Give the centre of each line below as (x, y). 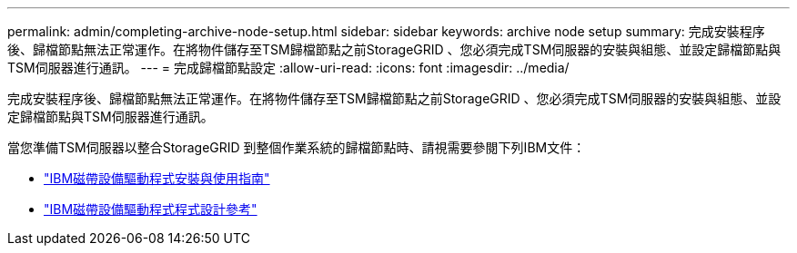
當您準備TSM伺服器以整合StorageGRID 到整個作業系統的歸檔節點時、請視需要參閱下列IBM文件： (297, 147)
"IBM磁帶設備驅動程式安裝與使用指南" (157, 178)
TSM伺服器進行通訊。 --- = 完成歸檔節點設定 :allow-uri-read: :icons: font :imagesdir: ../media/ (288, 68)
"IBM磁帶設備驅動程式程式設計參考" (151, 209)
